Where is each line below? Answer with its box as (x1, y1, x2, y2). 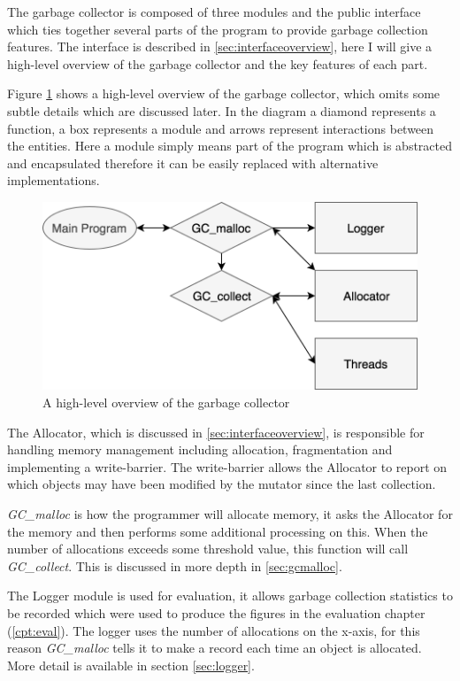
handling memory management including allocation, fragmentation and (7, 440, 393, 459)
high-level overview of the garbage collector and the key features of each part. (7, 54, 428, 73)
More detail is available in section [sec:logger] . (7, 655, 255, 674)
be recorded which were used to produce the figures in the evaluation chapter (7, 603, 425, 622)
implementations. (7, 171, 100, 190)
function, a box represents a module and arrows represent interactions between (7, 119, 434, 137)
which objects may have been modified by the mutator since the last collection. (7, 475, 436, 493)
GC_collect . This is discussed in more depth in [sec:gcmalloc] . (7, 556, 342, 575)
